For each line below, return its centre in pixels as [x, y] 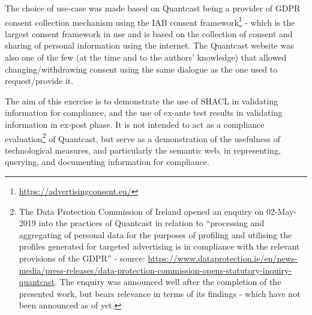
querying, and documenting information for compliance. [107, 162]
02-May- [281, 211]
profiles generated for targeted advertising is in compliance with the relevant [159, 246]
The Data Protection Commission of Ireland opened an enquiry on [141, 211]
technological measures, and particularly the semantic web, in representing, [143, 150]
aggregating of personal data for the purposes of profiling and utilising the [155, 234]
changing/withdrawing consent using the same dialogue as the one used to [141, 69]
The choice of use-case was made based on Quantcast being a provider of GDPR [153, 8]
